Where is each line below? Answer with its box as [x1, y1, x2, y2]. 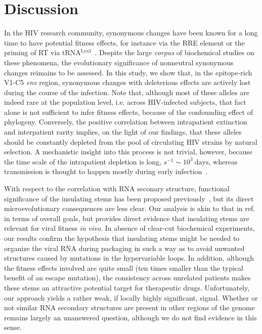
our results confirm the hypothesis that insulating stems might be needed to [4, 233, 240, 243]
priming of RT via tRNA [4, 47, 81, 58]
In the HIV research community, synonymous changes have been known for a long [4, 27, 258, 38]
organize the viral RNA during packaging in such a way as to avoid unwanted [4, 242, 245, 253]
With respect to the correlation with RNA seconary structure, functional [4, 183, 230, 194]
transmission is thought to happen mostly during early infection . [4, 166, 208, 177]
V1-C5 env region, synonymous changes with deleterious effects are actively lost [4, 77, 251, 88]
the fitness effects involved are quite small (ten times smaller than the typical [4, 262, 243, 273]
